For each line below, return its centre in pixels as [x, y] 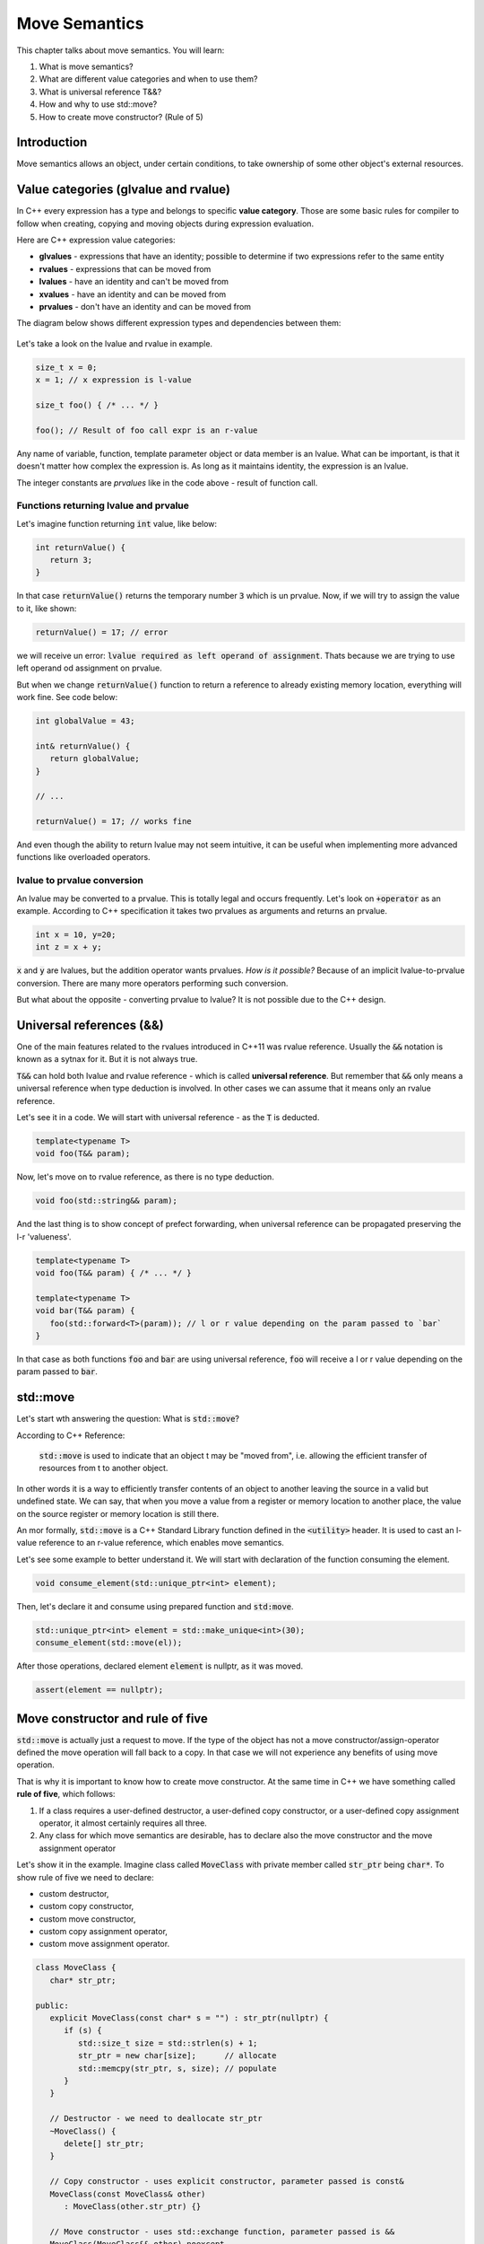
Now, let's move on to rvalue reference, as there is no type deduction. [146, 1177]
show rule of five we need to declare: [85, 1877]
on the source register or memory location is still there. [118, 1513]
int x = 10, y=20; [76, 934]
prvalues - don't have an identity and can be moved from [145, 307]
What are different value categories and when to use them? [149, 79]
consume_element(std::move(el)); [109, 1643]
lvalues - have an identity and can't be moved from [134, 282]
